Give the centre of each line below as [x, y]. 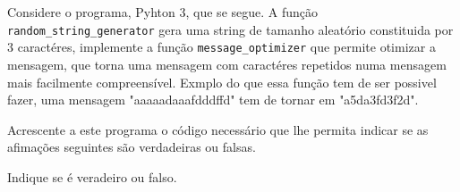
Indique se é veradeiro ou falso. [92, 176]
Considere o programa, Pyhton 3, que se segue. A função [163, 12]
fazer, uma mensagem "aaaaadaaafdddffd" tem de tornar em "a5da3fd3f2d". [213, 100]
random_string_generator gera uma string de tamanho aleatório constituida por [230, 29]
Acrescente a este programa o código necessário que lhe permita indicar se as [218, 129]
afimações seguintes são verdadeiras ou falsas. [132, 147]
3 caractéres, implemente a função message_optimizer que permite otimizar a [221, 47]
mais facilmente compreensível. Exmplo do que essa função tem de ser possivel [222, 82]
